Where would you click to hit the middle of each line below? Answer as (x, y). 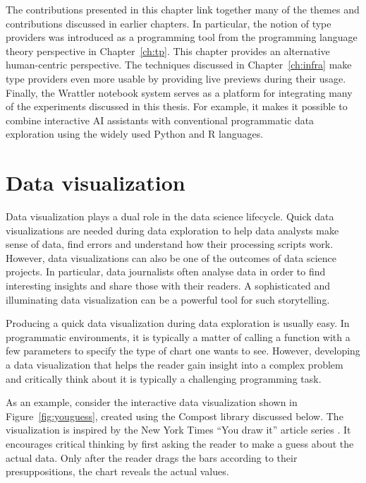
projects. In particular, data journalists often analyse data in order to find (166, 272)
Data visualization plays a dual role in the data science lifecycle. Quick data (170, 216)
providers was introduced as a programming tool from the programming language (182, 37)
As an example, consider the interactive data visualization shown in (152, 402)
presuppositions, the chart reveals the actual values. (117, 471)
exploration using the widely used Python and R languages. (135, 134)
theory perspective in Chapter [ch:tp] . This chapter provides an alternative (168, 50)
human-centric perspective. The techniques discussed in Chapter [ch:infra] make (179, 65)
